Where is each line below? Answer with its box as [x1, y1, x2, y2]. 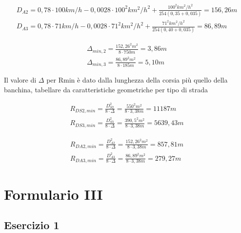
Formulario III [4, 184, 103, 204]
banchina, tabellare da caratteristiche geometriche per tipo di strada [4, 84, 208, 94]
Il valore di [4, 75, 37, 85]
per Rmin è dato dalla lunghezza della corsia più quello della [46, 75, 228, 85]
